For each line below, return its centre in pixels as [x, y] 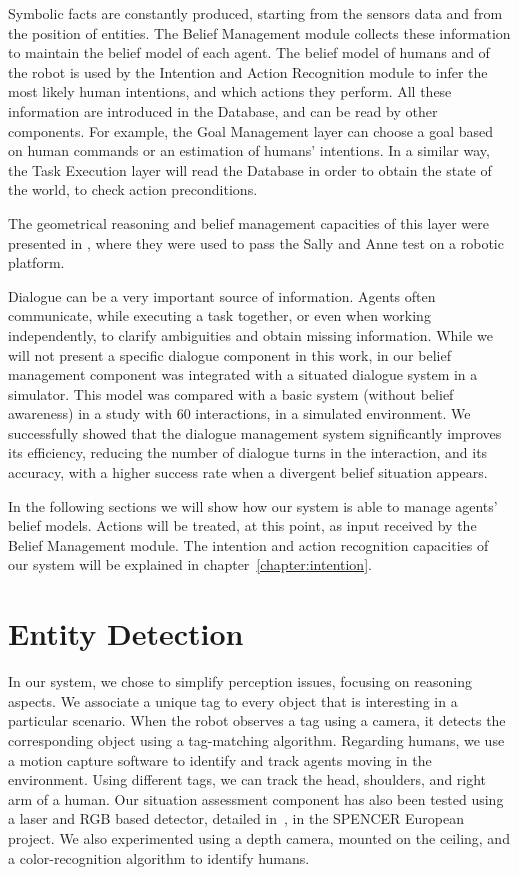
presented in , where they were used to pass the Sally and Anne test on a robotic [256, 242]
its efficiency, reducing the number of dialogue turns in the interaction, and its [248, 452]
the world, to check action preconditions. [133, 189]
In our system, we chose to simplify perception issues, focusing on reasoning [240, 681]
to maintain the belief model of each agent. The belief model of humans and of [249, 52]
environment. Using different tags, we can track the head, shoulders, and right [247, 779]
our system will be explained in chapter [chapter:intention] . [190, 564]
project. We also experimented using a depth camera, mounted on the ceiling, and [259, 837]
